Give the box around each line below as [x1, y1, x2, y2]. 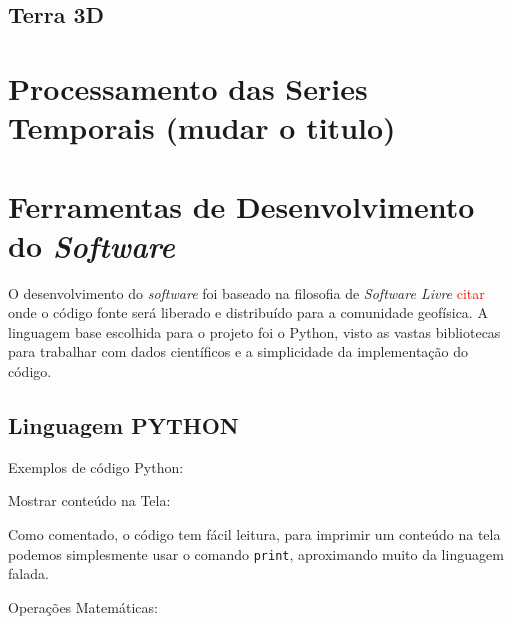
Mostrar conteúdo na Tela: [8, 490, 171, 511]
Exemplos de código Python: [8, 456, 184, 477]
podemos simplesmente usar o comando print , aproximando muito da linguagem [8, 543, 504, 564]
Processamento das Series [8, 67, 368, 108]
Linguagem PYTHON [8, 410, 239, 441]
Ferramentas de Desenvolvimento [8, 185, 475, 226]
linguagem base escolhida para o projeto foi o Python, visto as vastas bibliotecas [8, 321, 501, 342]
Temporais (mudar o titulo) [8, 107, 396, 148]
